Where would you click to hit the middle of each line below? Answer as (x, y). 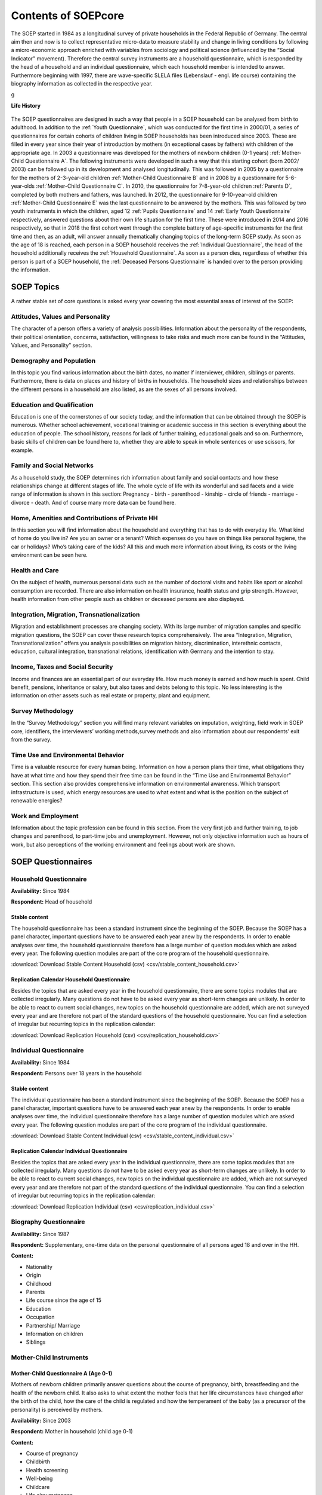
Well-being (39, 1479)
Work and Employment (45, 816)
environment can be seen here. (49, 555)
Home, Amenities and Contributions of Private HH (84, 518)
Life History (26, 105)
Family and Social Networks (52, 465)
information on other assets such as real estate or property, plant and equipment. (111, 695)
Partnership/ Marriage (53, 1325)
